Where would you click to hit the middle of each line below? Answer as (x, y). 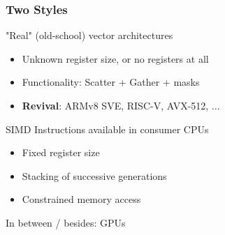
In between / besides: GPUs (66, 222)
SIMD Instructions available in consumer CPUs (107, 129)
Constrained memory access (81, 199)
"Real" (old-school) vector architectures (89, 35)
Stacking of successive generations (94, 175)
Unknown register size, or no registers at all (115, 58)
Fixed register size (61, 152)
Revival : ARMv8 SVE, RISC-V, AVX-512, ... (121, 105)
